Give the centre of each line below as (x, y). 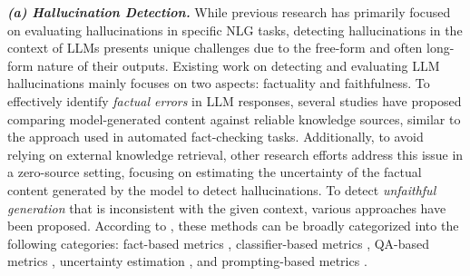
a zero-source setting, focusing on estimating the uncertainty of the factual (215, 172)
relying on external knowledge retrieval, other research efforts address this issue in (235, 154)
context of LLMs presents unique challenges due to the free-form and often (215, 48)
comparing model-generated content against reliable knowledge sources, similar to (234, 118)
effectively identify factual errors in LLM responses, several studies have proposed (235, 100)
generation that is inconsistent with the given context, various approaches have (227, 207)
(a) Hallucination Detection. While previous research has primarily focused (229, 12)
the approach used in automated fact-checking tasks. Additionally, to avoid (215, 137)
